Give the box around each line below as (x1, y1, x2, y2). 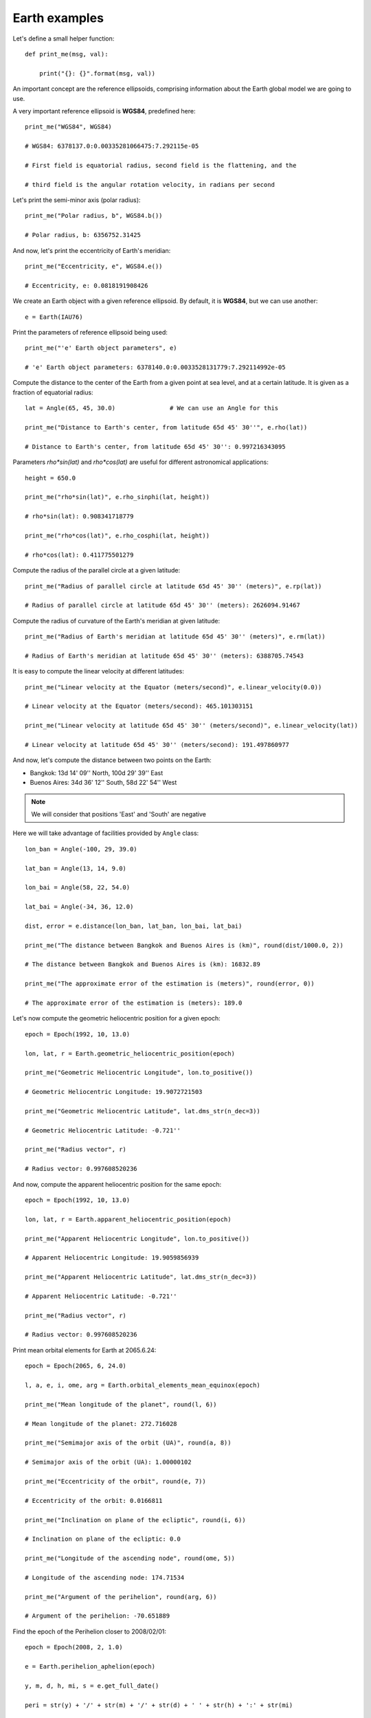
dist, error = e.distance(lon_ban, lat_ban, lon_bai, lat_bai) (25, 922, 243, 930)
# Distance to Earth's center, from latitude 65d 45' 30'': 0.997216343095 (25, 443, 286, 450)
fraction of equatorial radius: (12, 388, 93, 397)
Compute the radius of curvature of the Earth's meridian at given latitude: (12, 616, 220, 625)
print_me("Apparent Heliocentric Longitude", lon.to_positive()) (25, 1234, 250, 1242)
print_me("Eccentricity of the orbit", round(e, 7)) (25, 1477, 206, 1485)
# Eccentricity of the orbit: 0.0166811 (25, 1497, 163, 1504)
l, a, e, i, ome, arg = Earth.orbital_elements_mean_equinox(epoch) (25, 1381, 260, 1390)
